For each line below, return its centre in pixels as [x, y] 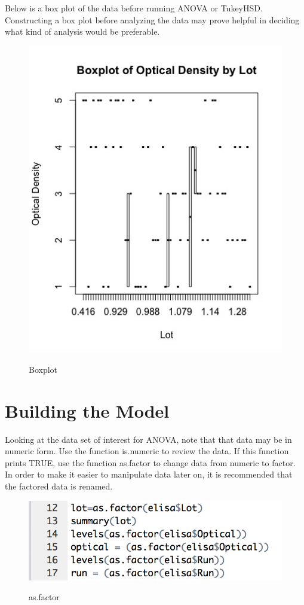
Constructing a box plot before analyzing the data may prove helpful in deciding [152, 19]
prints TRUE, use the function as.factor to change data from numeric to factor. [150, 462]
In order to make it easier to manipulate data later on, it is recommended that [149, 474]
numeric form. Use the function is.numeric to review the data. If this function [147, 451]
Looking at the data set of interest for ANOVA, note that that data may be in [148, 439]
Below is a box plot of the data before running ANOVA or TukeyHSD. [134, 8]
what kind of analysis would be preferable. [82, 31]
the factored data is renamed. [59, 486]
